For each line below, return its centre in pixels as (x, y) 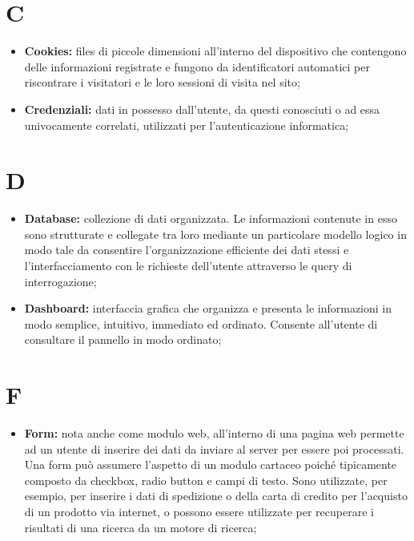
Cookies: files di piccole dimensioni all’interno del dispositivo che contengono (215, 51)
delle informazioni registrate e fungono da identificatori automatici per (197, 66)
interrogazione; (60, 281)
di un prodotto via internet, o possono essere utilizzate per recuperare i (199, 512)
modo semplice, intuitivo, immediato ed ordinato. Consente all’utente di (201, 323)
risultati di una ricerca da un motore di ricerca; (141, 527)
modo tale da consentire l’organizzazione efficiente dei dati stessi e (187, 250)
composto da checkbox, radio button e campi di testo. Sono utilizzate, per (206, 480)
